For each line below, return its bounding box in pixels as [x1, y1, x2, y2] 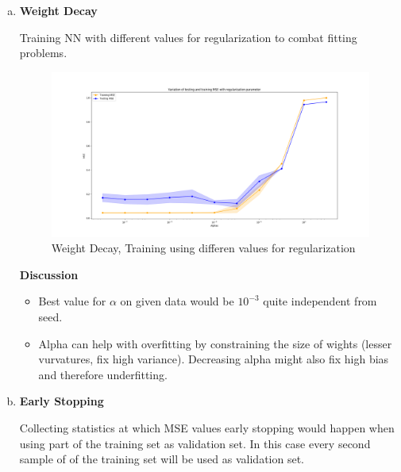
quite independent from [263, 293, 377, 309]
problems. [19, 44, 67, 61]
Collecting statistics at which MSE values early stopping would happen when [19, 420, 395, 436]
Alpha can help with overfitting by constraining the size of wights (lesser [38, 335, 392, 351]
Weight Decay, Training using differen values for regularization [51, 240, 356, 256]
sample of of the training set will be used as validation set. [19, 451, 304, 467]
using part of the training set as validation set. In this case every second [19, 435, 371, 451]
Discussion [19, 266, 79, 282]
